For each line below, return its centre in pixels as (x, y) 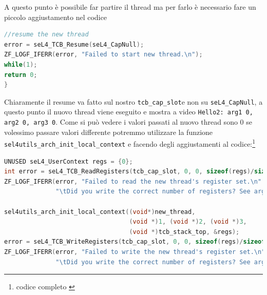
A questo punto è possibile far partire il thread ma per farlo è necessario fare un (130, 7)
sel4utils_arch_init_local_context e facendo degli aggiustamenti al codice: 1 (130, 143)
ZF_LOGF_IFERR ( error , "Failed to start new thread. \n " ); (103, 55)
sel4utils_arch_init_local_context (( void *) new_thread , (100, 212)
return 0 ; (21, 75)
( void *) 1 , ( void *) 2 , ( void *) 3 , (188, 222)
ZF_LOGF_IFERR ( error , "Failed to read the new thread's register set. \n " (133, 181)
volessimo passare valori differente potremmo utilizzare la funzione (109, 132)
